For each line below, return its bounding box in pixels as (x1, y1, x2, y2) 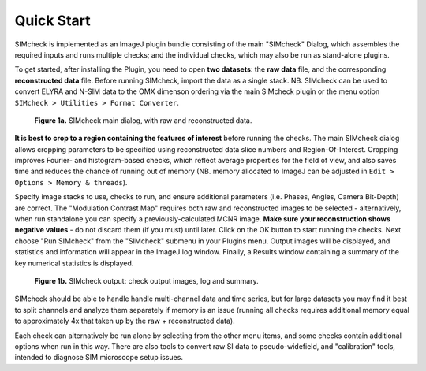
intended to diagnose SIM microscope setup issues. (14, 353, 183, 362)
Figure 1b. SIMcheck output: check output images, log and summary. (34, 276, 260, 285)
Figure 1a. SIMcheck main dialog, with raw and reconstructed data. (34, 115, 252, 125)
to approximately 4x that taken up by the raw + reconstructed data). (14, 316, 236, 326)
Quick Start (14, 12, 91, 29)
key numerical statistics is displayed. (14, 258, 134, 268)
